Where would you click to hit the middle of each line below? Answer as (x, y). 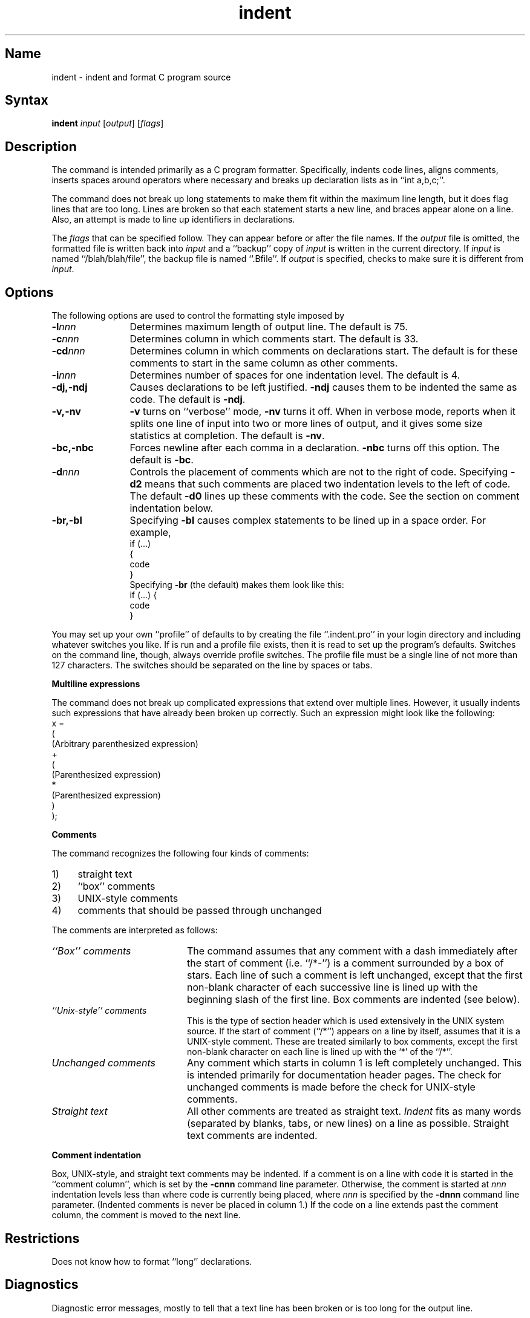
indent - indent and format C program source (141, 77)
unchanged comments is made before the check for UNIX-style (331, 1087)
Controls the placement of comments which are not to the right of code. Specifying (319, 472)
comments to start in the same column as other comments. (264, 363)
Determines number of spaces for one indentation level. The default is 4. (295, 375)
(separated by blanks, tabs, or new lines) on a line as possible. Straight (348, 1124)
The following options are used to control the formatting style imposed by (198, 316)
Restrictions (42, 1238)
